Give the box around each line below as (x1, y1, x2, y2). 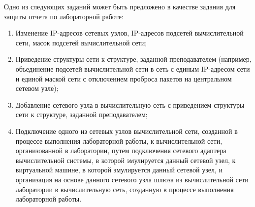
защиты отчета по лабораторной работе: (4, 11, 124, 21)
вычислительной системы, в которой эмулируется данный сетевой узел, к (15, 155, 236, 165)
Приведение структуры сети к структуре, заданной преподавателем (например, (15, 54, 252, 64)
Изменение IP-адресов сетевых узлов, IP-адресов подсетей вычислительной (15, 28, 244, 38)
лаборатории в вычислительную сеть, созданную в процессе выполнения (15, 184, 234, 194)
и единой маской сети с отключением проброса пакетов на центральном (15, 73, 232, 83)
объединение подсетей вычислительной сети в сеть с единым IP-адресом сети (15, 63, 250, 74)
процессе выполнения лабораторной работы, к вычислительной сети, (15, 135, 223, 146)
